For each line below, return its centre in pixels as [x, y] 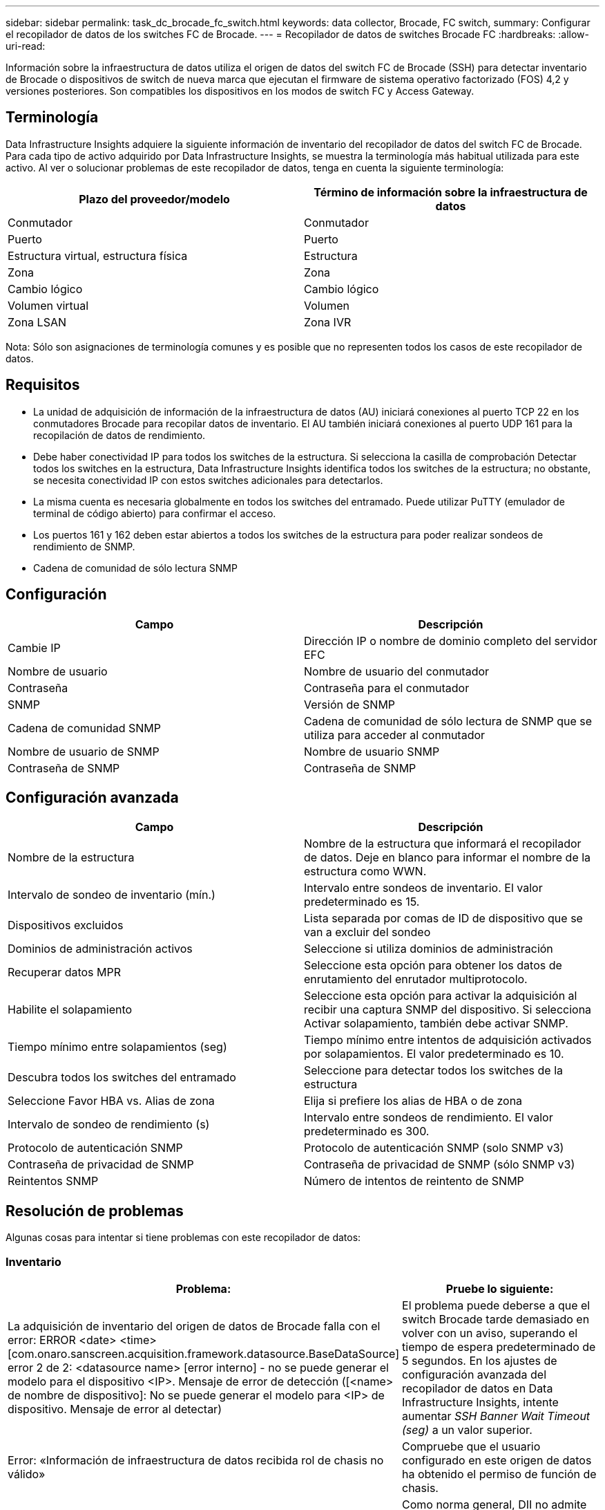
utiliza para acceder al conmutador [395, 735]
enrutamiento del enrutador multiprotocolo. [416, 979]
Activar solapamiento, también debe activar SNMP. [436, 1024]
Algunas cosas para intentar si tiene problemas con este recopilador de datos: [183, 1238]
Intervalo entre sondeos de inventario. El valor [423, 888]
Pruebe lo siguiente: [500, 1288]
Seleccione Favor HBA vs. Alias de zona [111, 1101]
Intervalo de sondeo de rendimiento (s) [109, 1125]
